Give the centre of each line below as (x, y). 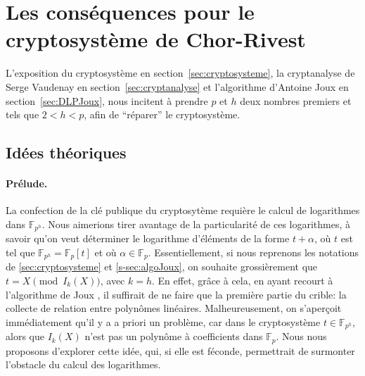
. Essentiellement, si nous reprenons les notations (254, 252)
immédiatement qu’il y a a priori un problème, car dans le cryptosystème (163, 321)
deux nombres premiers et (296, 100)
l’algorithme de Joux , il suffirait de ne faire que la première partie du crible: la (176, 294)
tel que (20, 252)
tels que (23, 114)
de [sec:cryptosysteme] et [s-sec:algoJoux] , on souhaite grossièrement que (162, 267)
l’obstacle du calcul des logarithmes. (83, 364)
